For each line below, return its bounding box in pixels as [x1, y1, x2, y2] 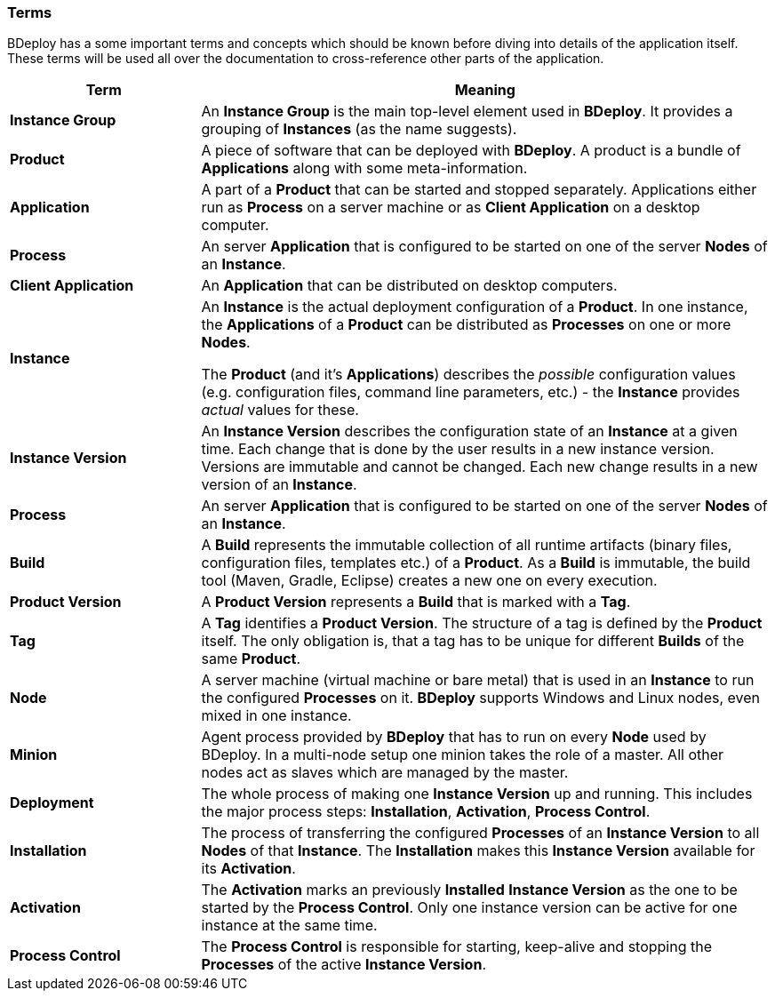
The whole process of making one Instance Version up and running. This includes [201, 785, 753, 803]
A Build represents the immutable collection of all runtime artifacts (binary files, [201, 536, 732, 555]
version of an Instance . [201, 475, 357, 494]
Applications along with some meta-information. [201, 159, 528, 178]
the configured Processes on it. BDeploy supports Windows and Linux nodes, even [201, 689, 760, 707]
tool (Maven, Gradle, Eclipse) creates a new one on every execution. [201, 571, 658, 590]
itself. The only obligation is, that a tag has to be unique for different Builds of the [201, 632, 745, 651]
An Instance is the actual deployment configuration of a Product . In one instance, [201, 298, 748, 316]
